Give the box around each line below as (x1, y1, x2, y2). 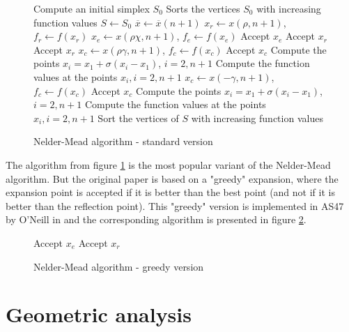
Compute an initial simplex (33, 1, 150, 15)
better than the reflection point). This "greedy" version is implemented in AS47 (6, 198, 344, 213)
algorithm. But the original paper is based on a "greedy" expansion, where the (6, 171, 339, 186)
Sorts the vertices (166, 1, 240, 15)
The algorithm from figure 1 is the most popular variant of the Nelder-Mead (6, 157, 331, 172)
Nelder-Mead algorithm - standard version (33, 134, 213, 149)
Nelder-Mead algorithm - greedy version (33, 259, 204, 273)
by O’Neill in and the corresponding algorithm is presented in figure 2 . (6, 212, 307, 227)
